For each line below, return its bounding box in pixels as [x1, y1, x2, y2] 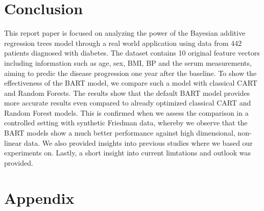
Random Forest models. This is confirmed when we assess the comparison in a [4, 107, 249, 118]
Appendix [4, 187, 75, 208]
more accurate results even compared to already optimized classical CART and [4, 97, 251, 108]
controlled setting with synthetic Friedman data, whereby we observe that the [4, 117, 248, 128]
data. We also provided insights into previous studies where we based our [23, 137, 253, 148]
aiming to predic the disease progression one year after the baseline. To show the [4, 67, 257, 78]
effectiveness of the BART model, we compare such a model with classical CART [4, 77, 257, 88]
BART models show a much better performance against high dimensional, [4, 127, 235, 138]
